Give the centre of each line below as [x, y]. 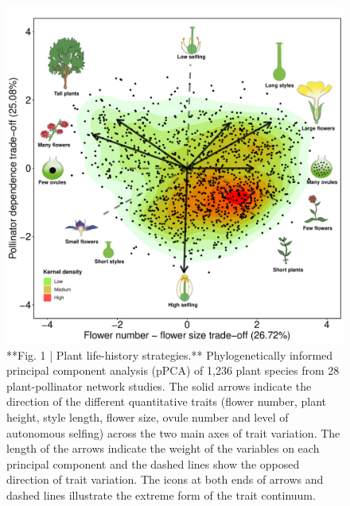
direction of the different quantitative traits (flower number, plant [167, 401]
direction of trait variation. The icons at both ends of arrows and [165, 479]
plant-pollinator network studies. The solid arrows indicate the [159, 385]
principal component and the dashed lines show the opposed [153, 463]
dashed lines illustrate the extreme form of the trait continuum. [161, 494]
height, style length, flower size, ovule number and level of [148, 416]
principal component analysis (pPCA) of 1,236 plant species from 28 [173, 370]
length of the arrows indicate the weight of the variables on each [163, 448]
